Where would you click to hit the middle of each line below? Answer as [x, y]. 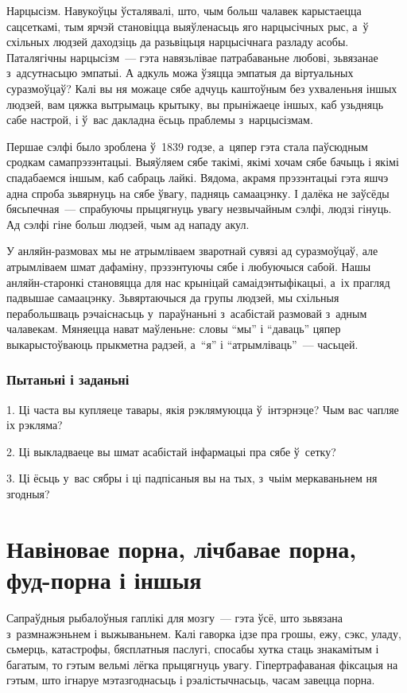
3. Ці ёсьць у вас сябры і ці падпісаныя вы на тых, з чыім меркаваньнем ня [192, 478]
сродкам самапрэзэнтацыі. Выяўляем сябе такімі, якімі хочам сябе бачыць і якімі [203, 162]
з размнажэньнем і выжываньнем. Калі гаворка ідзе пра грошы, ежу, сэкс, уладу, [204, 633]
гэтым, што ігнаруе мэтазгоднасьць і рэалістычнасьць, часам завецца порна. [191, 680]
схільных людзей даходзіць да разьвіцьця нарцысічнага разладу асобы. [178, 42]
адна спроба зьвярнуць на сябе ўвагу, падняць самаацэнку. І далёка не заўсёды [198, 193]
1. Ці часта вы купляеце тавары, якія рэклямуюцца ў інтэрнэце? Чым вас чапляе [203, 409]
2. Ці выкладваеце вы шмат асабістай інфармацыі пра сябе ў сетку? [171, 451]
